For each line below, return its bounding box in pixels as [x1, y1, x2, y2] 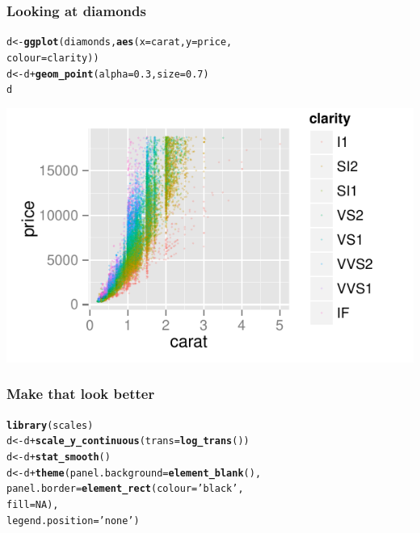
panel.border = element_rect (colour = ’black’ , [6, 483, 244, 495]
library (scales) [6, 419, 94, 431]
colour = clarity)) [6, 52, 99, 64]
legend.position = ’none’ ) [6, 514, 140, 527]
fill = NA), [6, 498, 59, 510]
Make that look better [6, 384, 155, 404]
